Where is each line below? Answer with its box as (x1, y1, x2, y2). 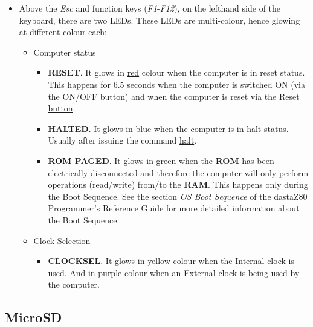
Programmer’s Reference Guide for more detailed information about (48, 202, 300, 214)
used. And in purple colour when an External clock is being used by (48, 266, 300, 279)
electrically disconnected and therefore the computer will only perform (48, 166, 309, 179)
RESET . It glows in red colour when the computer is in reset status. (48, 66, 305, 79)
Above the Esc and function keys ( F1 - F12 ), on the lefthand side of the (19, 2, 281, 14)
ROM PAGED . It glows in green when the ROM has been (48, 154, 274, 167)
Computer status (33, 45, 96, 58)
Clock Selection (33, 234, 91, 246)
